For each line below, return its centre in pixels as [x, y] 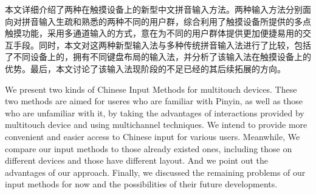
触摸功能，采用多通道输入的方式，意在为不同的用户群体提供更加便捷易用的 [154, 33]
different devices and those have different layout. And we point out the [137, 160]
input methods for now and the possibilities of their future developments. [141, 184]
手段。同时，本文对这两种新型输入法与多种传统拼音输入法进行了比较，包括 [162, 45]
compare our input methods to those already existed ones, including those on [149, 148]
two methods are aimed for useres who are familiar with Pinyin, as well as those [154, 101]
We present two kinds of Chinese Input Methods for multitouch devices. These [151, 89]
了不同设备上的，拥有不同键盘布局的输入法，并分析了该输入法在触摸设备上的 [158, 57]
